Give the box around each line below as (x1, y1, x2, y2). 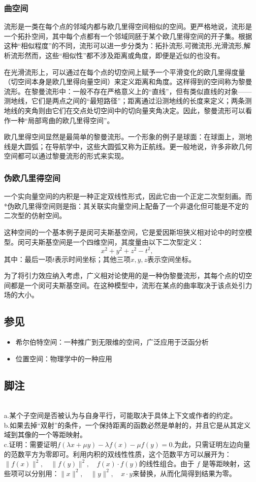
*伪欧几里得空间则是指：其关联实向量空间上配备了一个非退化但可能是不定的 (4, 200, 249, 211)
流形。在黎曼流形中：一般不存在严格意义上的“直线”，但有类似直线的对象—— (4, 86, 252, 96)
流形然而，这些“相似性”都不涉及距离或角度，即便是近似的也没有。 (10, 50, 224, 60)
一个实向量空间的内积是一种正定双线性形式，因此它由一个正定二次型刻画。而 (4, 191, 252, 201)
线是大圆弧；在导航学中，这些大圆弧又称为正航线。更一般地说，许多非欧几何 (4, 141, 252, 151)
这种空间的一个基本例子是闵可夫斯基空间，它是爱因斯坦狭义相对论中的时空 (4, 226, 245, 237)
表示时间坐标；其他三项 (55, 254, 131, 264)
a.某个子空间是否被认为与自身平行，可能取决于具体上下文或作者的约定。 (4, 410, 237, 420)
